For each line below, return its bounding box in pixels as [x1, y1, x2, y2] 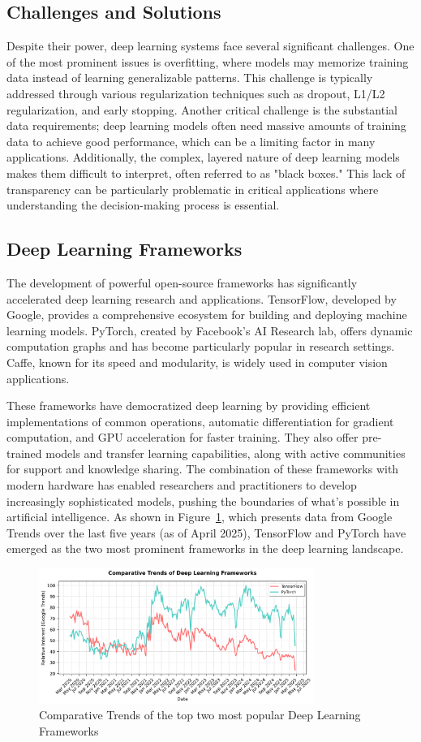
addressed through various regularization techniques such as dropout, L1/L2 [6, 84, 385, 101]
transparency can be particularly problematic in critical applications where [6, 180, 379, 197]
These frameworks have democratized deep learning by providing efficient [6, 397, 371, 414]
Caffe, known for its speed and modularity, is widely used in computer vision [6, 353, 388, 370]
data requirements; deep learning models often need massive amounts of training [6, 117, 406, 134]
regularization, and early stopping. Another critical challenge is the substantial [6, 101, 397, 118]
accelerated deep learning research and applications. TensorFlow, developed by [6, 290, 397, 307]
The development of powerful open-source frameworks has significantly [6, 274, 358, 291]
